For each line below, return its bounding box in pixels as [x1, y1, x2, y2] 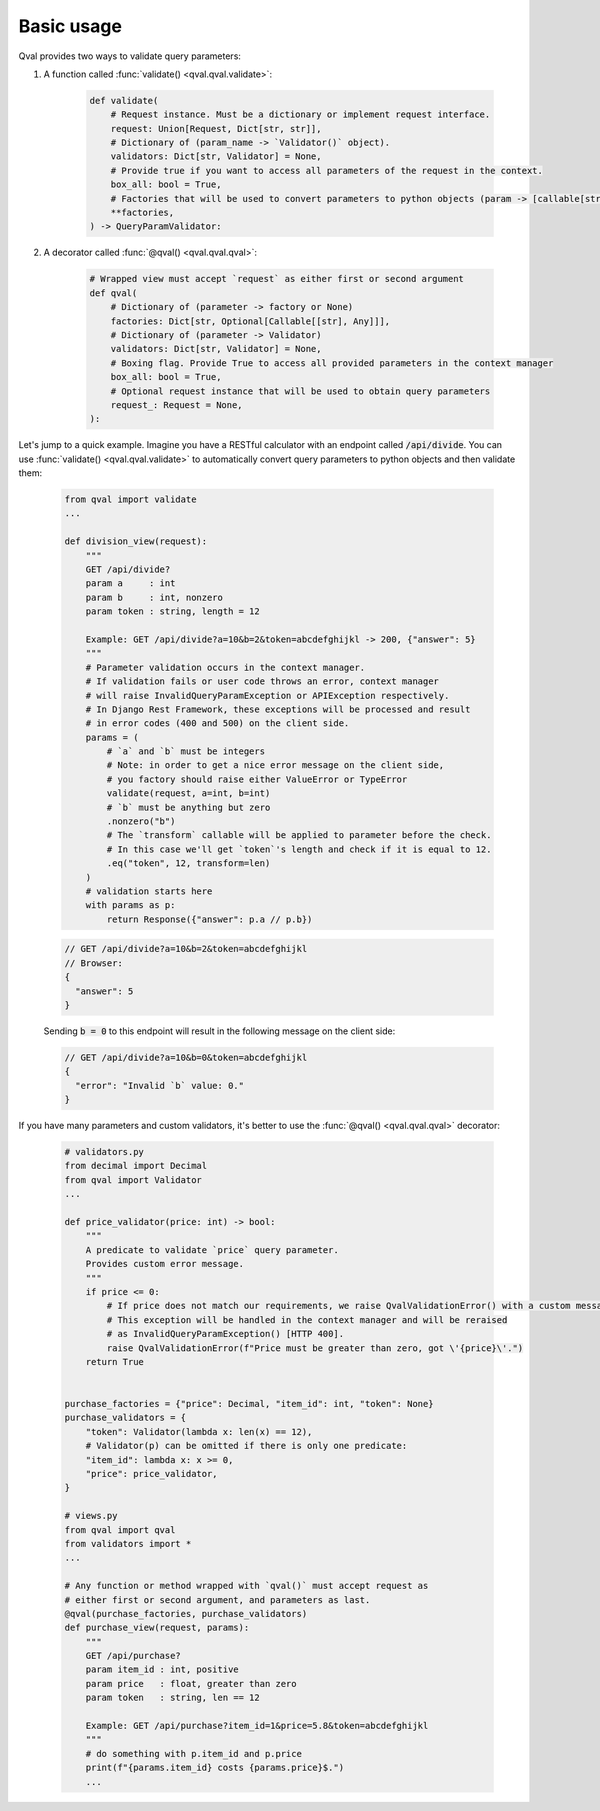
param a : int [85, 578, 176, 589]
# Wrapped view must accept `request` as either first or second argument [89, 273, 465, 285]
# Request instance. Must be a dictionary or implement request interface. [110, 109, 491, 120]
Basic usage [18, 15, 122, 37]
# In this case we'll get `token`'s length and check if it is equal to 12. [106, 843, 492, 855]
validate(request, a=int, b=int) [106, 788, 271, 799]
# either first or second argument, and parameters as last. [64, 1594, 371, 1605]
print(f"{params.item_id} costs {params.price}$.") [85, 1762, 345, 1774]
